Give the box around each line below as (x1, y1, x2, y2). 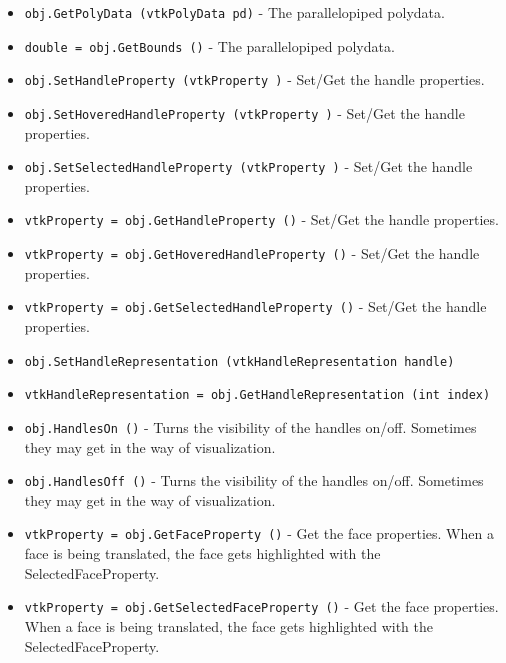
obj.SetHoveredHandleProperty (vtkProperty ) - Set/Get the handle (24, 102, 465, 123)
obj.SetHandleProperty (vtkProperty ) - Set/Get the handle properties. (24, 69, 485, 90)
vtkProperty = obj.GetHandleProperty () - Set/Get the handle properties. (24, 209, 499, 230)
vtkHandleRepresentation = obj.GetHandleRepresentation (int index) (24, 388, 491, 403)
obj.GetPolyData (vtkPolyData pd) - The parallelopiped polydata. (24, 2, 445, 22)
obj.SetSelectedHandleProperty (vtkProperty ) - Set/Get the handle (24, 156, 473, 177)
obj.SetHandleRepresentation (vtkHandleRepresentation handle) (24, 354, 455, 369)
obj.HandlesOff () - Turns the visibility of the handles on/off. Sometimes (24, 470, 484, 491)
